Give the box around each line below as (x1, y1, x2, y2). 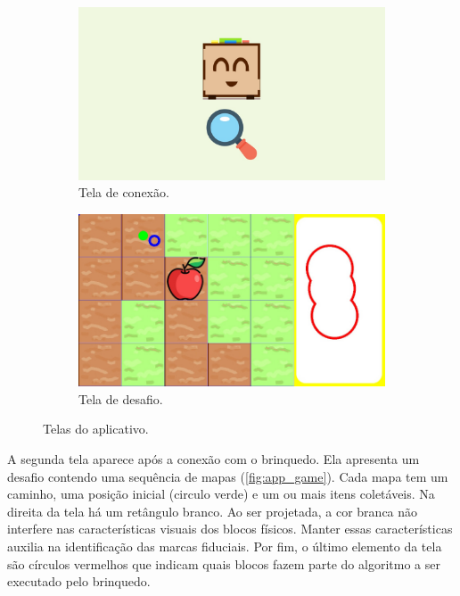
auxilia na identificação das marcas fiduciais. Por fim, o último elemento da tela (7, 536, 442, 555)
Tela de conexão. (78, 183, 169, 202)
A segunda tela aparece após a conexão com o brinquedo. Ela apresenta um (7, 450, 420, 468)
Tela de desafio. (78, 389, 163, 408)
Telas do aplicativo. (43, 419, 149, 438)
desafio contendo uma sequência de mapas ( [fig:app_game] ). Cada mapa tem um (7, 467, 448, 485)
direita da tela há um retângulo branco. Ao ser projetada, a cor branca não (7, 501, 418, 520)
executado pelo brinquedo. (7, 572, 151, 591)
